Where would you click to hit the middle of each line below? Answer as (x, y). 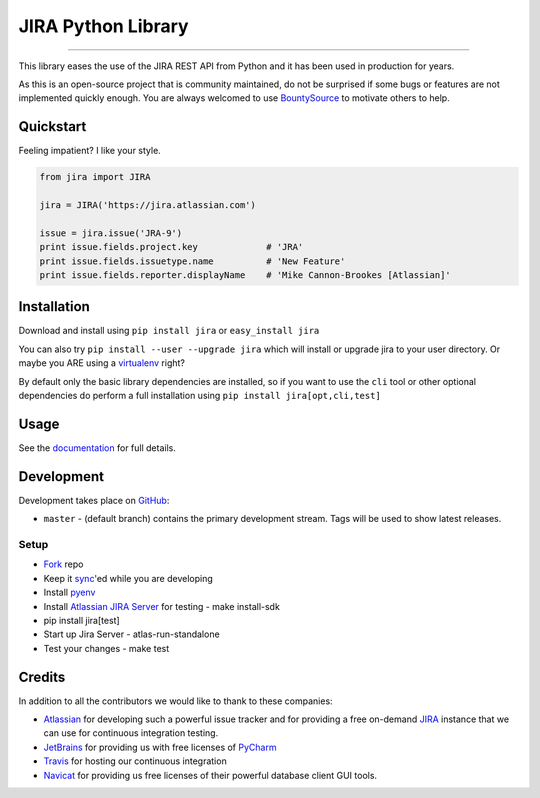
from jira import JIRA (95, 177)
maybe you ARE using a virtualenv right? (101, 363)
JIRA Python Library (103, 26)
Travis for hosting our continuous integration (135, 761)
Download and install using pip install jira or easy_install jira (169, 331)
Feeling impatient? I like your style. (90, 151)
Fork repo (63, 564)
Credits (42, 676)
